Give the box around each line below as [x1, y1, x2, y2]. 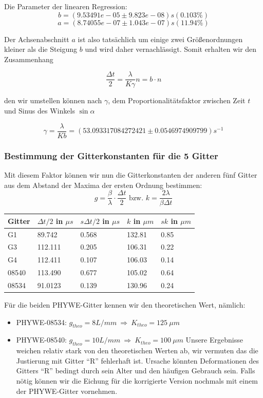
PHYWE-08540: [16, 334, 67, 345]
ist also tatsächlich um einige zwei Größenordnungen [78, 33, 243, 44]
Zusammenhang [4, 53, 53, 64]
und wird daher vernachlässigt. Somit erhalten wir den [85, 44, 257, 54]
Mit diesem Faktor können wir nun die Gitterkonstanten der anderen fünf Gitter [4, 169, 257, 180]
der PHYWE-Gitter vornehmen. [16, 385, 118, 396]
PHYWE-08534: [16, 316, 67, 327]
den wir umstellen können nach [4, 95, 102, 106]
